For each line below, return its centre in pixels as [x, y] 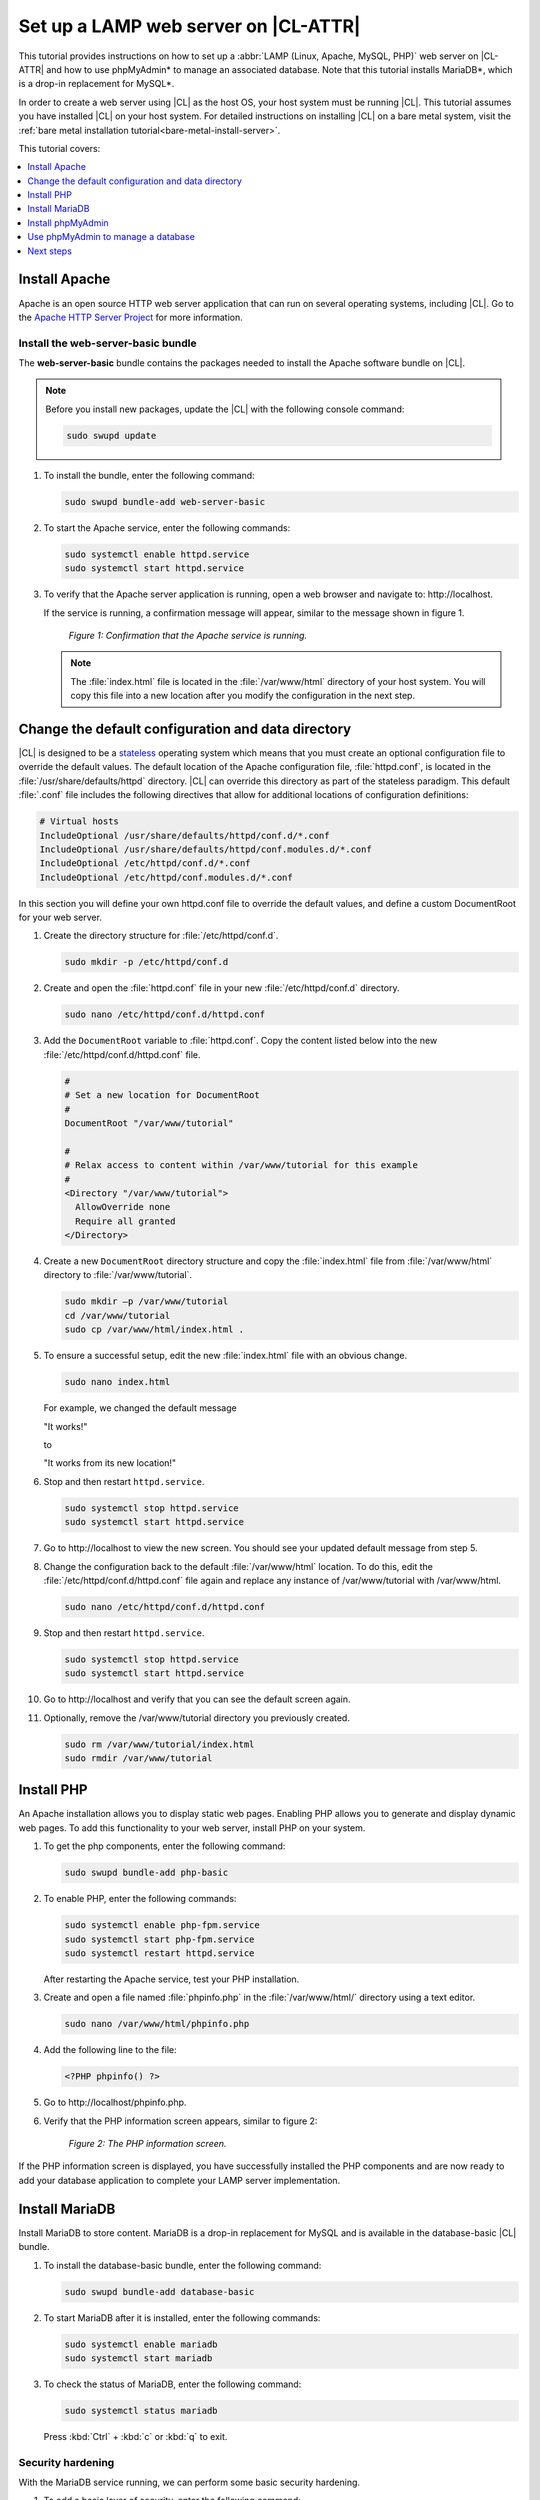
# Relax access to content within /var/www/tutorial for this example [241, 1165]
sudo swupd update [111, 435]
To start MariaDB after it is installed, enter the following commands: [182, 2317]
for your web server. [60, 917]
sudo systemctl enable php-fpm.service [162, 1925]
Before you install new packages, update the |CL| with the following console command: [225, 409]
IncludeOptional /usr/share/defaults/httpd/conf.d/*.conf [184, 835]
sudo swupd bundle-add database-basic [159, 2291]
